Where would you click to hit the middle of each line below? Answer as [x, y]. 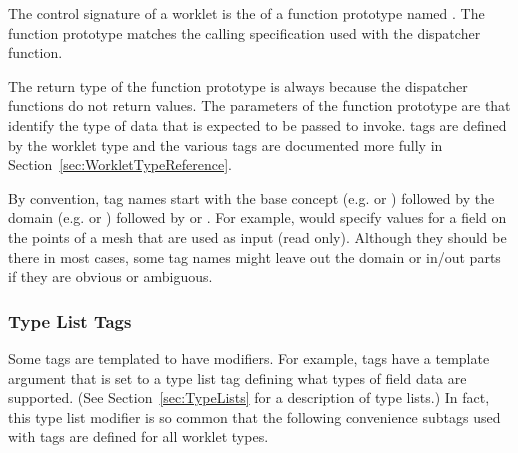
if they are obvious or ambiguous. [110, 276]
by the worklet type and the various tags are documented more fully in [225, 144]
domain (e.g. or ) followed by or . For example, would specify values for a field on [257, 217]
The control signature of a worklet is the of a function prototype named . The [246, 13]
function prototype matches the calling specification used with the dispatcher [244, 32]
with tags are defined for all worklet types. [138, 436]
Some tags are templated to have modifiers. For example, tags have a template [249, 357]
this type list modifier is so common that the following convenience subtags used [254, 416]
